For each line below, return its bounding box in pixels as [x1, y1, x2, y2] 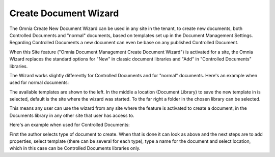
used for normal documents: [9, 79, 69, 86]
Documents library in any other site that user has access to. [9, 112, 134, 118]
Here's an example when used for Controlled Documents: [9, 122, 130, 128]
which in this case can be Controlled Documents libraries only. [9, 145, 141, 151]
